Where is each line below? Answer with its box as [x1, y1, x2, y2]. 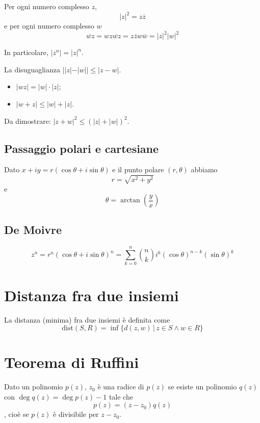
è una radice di [97, 381, 144, 392]
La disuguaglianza [4, 64, 60, 74]
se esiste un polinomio [168, 381, 237, 392]
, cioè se [4, 409, 29, 419]
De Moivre [4, 222, 62, 237]
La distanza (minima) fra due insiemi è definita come [4, 314, 170, 325]
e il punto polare [112, 164, 164, 175]
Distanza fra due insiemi [4, 284, 179, 305]
